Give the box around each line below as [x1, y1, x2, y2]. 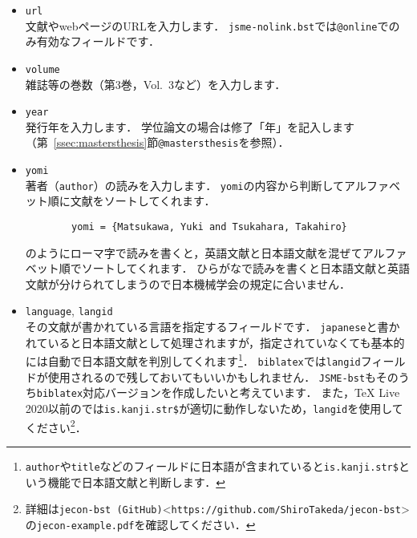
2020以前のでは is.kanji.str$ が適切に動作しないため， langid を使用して [25, 399, 403, 416]
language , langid [25, 302, 113, 319]
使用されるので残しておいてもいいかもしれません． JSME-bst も [47, 368, 376, 385]
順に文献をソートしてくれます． [47, 192, 216, 209]
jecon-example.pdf [36, 520, 135, 532]
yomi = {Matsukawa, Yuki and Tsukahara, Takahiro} [71, 220, 347, 233]
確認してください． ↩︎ [145, 516, 256, 532]
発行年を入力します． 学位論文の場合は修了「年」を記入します [25, 118, 354, 135]
